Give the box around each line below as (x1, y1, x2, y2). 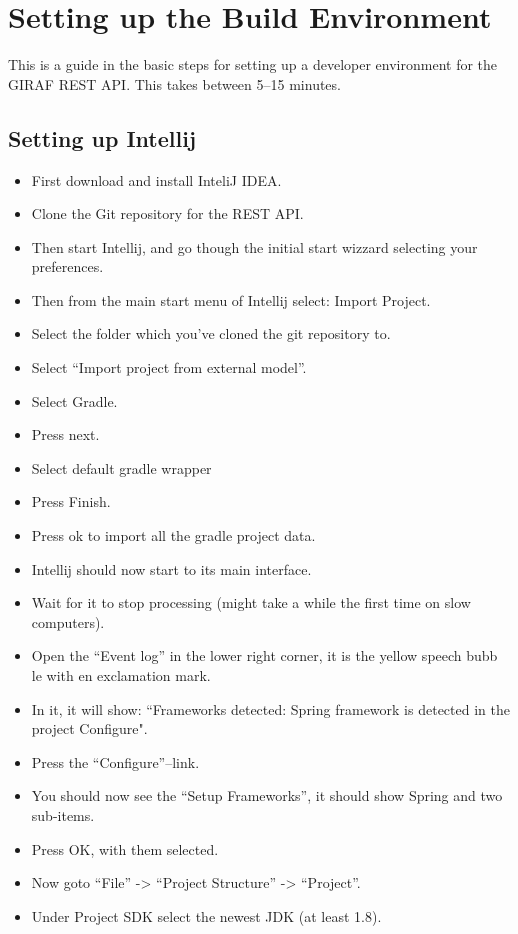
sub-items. (31, 804, 95, 825)
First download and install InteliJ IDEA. (31, 169, 282, 190)
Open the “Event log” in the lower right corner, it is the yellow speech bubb (31, 645, 498, 666)
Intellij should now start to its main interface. (31, 558, 312, 579)
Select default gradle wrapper (31, 457, 212, 478)
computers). (31, 611, 105, 632)
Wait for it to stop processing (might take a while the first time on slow (31, 592, 471, 613)
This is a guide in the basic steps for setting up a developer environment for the (8, 54, 498, 75)
